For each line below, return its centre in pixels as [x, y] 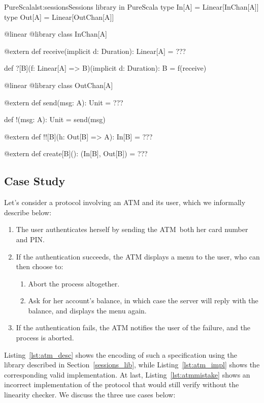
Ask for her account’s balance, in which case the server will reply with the [143, 300]
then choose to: [40, 266]
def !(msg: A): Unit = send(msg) [55, 119]
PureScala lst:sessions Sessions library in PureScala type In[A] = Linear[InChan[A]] [131, 7]
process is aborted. [45, 338]
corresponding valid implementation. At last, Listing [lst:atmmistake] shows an [127, 374]
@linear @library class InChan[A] [56, 34]
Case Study [35, 181]
